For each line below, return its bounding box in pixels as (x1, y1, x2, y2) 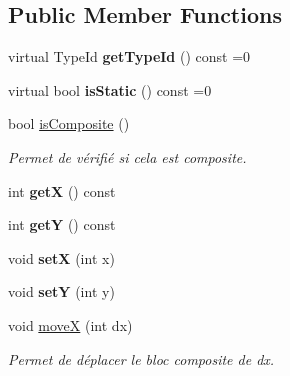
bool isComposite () (8, 113, 130, 134)
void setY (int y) (8, 281, 115, 302)
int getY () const (8, 214, 116, 235)
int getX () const (8, 180, 116, 201)
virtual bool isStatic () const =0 (8, 79, 212, 100)
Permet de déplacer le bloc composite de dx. (8, 348, 275, 369)
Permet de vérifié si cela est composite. (8, 146, 247, 167)
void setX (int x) (8, 247, 115, 268)
